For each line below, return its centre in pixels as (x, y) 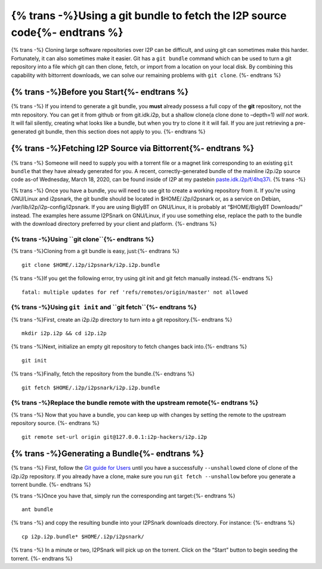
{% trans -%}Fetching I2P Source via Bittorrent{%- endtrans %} (133, 148)
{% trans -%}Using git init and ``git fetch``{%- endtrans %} (104, 307)
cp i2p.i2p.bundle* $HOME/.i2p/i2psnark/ (83, 536)
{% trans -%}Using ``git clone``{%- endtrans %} (83, 239)
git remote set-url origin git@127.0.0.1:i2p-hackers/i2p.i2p (114, 437)
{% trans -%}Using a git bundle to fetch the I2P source (149, 16)
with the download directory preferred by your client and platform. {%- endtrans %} (114, 224)
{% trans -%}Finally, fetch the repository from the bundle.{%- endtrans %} (103, 374)
